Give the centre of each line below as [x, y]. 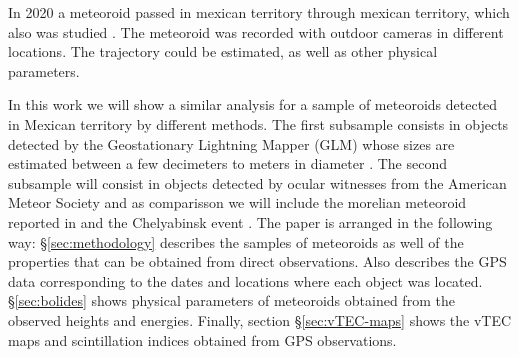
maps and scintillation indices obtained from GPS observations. [202, 339]
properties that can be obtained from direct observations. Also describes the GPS [257, 261]
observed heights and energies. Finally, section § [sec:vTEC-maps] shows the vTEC [260, 319]
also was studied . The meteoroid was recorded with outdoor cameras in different [256, 31]
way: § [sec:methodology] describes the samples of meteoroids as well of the [236, 241]
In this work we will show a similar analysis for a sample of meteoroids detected [253, 104]
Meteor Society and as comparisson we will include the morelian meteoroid [237, 202]
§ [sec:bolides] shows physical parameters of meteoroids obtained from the [231, 300]
